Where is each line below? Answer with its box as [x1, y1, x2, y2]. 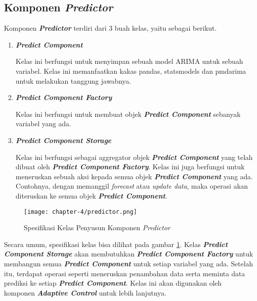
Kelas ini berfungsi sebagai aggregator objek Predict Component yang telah [15, 151, 253, 162]
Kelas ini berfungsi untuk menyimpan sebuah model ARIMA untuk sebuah [15, 56, 243, 66]
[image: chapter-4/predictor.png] [24, 208, 137, 215]
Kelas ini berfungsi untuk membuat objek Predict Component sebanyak [15, 108, 241, 119]
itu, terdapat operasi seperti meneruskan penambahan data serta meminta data [4, 268, 245, 278]
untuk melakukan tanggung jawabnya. [15, 75, 131, 86]
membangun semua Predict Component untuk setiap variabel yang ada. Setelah [4, 258, 253, 268]
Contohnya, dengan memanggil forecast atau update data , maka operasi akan [15, 181, 248, 191]
